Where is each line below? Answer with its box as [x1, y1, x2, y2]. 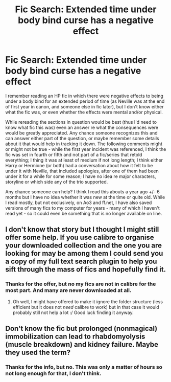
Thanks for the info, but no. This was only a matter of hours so [5, 363, 162, 370]
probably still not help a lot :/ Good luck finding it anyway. [12, 309, 134, 316]
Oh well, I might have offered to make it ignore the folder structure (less [12, 298, 163, 305]
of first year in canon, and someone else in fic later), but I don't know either [5, 103, 164, 109]
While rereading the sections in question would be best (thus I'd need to [5, 119, 157, 125]
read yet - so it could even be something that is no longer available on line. [5, 210, 162, 216]
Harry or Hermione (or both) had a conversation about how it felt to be [5, 162, 153, 168]
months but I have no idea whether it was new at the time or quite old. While [5, 194, 165, 200]
